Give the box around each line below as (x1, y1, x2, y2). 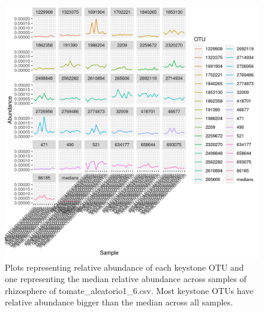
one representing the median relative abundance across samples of (5, 272, 247, 285)
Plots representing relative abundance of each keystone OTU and (5, 260, 244, 273)
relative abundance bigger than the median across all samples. (5, 296, 233, 308)
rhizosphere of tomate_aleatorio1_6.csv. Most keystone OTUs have (5, 284, 254, 296)
